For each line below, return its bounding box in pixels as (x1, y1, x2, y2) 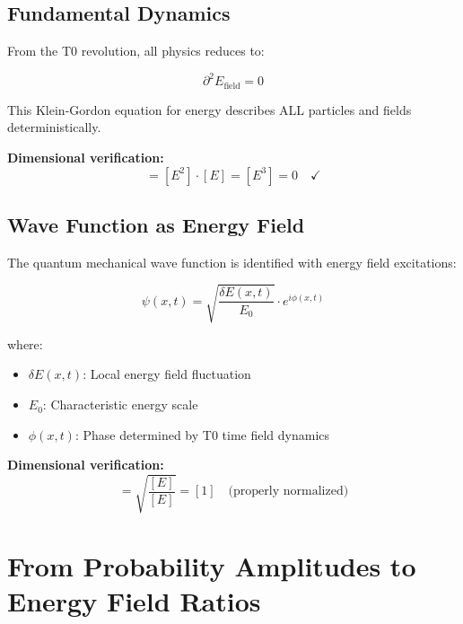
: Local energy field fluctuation (83, 365, 251, 383)
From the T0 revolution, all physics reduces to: (7, 41, 265, 60)
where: (7, 334, 43, 353)
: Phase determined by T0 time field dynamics (74, 425, 330, 444)
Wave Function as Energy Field (7, 210, 305, 238)
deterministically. (7, 118, 101, 136)
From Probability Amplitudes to (7, 547, 416, 584)
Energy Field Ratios (7, 582, 261, 619)
